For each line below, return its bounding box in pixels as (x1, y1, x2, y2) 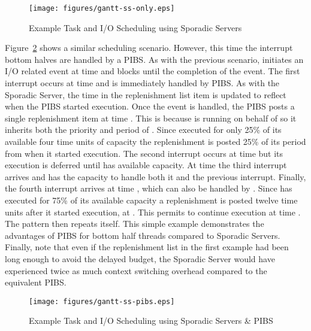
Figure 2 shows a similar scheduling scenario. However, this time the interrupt (5, 41, 293, 54)
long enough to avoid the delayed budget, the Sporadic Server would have (5, 252, 275, 265)
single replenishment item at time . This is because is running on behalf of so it (5, 111, 297, 124)
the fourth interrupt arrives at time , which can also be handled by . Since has (5, 182, 292, 195)
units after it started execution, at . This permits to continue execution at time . (5, 205, 301, 218)
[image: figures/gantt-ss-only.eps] (29, 4, 175, 13)
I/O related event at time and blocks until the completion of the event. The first (5, 65, 300, 77)
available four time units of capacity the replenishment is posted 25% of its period (5, 135, 306, 147)
